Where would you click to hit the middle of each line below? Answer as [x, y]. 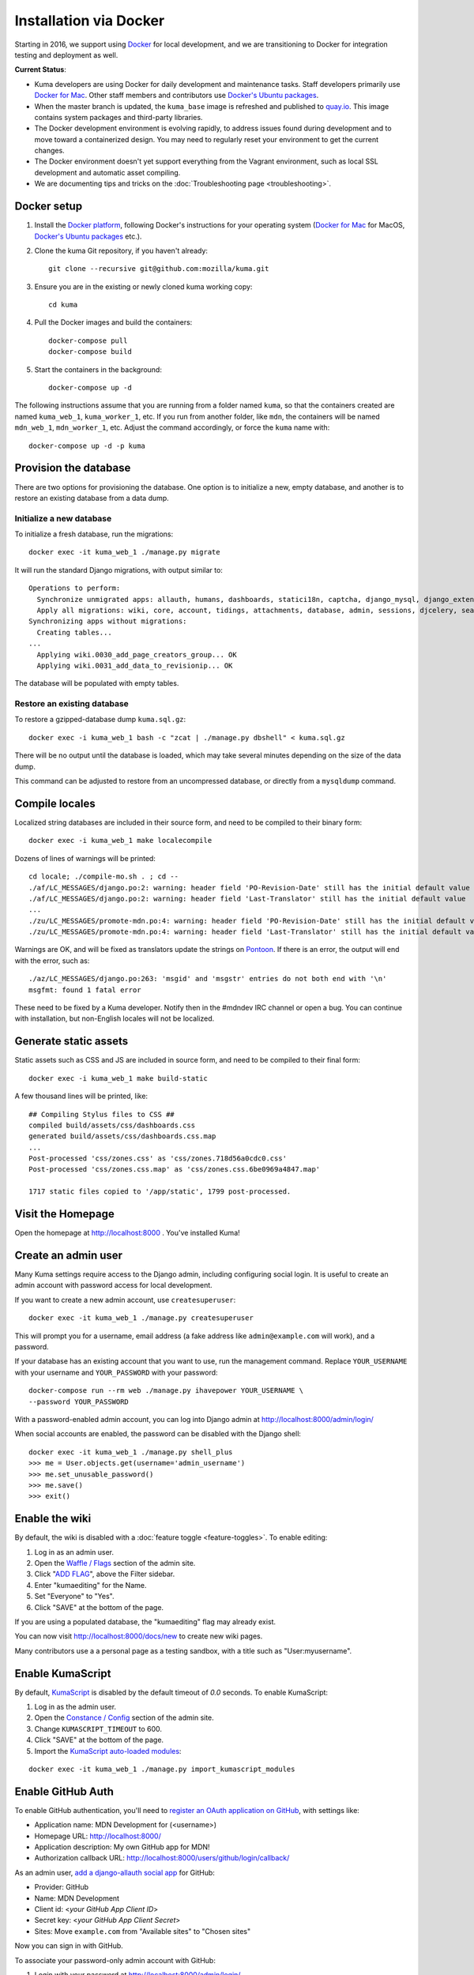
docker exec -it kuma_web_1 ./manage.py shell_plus [131, 1452]
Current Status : [40, 70]
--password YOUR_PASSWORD [79, 1401]
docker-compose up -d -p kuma [87, 446]
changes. [49, 151]
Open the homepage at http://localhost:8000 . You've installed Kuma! [127, 1233]
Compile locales [55, 803]
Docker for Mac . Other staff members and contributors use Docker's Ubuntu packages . [177, 96]
